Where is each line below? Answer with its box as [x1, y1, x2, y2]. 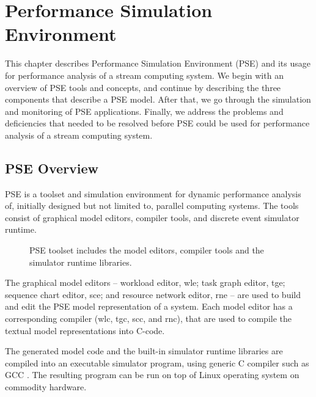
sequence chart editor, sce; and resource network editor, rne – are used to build [5, 288, 301, 300]
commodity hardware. [5, 380, 87, 393]
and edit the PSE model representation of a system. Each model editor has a [5, 300, 293, 313]
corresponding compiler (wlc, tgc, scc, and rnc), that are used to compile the [5, 312, 292, 325]
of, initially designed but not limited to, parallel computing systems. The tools [5, 199, 299, 212]
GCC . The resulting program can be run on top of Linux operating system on [5, 368, 299, 381]
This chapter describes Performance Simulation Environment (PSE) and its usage [5, 57, 310, 70]
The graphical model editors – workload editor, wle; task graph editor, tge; [5, 276, 285, 289]
